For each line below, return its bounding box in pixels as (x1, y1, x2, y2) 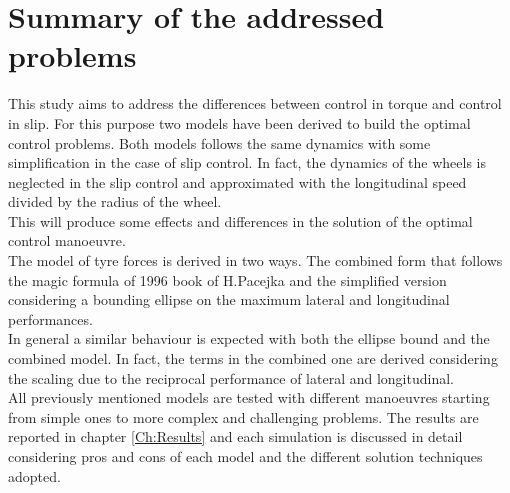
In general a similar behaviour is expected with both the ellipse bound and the (8, 328, 490, 349)
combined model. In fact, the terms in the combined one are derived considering (8, 348, 498, 369)
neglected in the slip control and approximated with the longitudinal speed (8, 171, 467, 192)
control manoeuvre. (8, 230, 126, 251)
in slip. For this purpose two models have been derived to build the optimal (8, 112, 471, 133)
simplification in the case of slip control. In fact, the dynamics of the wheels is (8, 152, 487, 173)
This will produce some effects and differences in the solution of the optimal (8, 210, 473, 231)
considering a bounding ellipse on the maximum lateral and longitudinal (8, 289, 450, 310)
